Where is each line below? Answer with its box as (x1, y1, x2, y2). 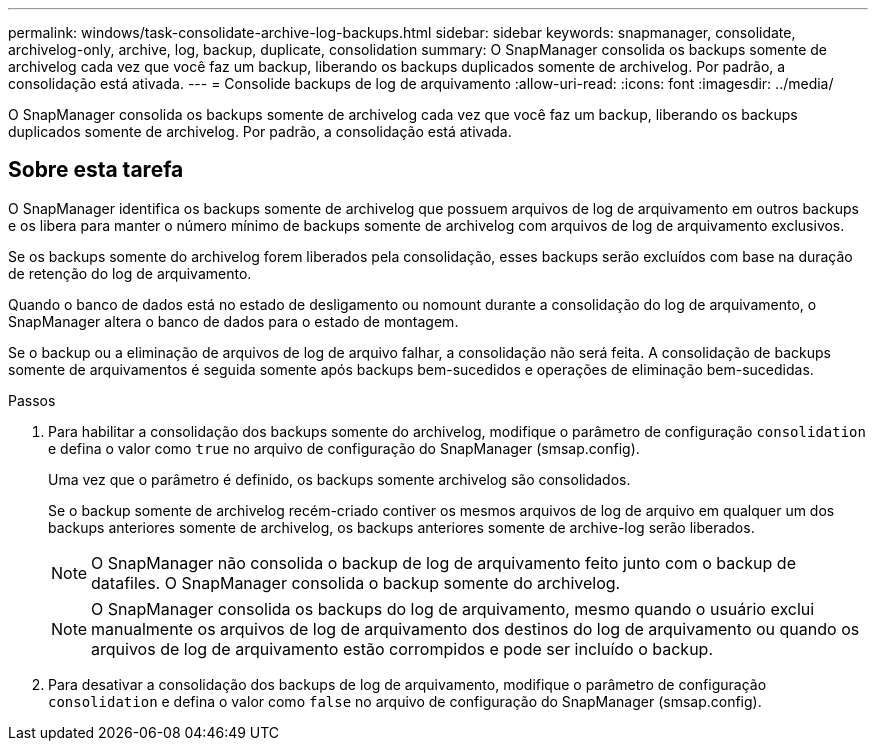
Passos (8, 391, 56, 409)
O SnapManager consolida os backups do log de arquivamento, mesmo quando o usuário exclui (91, 598, 815, 619)
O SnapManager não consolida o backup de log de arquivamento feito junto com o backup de (91, 552, 796, 573)
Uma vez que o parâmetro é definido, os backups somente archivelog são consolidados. (48, 470, 631, 488)
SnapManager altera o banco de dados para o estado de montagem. (8, 312, 459, 330)
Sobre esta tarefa (8, 157, 184, 183)
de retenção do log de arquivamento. (8, 264, 252, 282)
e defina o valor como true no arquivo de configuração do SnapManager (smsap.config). (48, 439, 640, 457)
